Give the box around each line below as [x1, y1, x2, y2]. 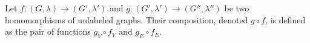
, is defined [265, 13, 306, 26]
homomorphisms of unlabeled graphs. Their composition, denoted [5, 13, 248, 26]
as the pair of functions [5, 25, 91, 38]
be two [224, 2, 249, 14]
